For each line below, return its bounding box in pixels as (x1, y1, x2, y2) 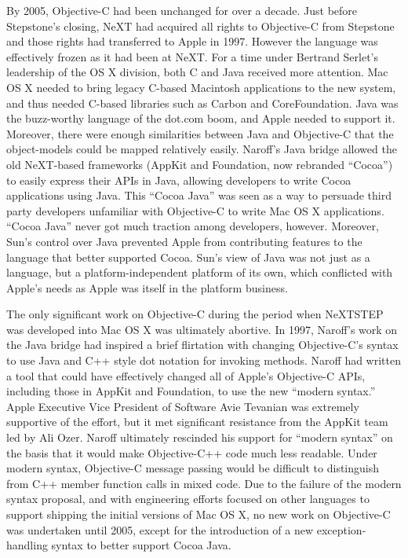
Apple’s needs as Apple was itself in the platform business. (6, 279, 288, 296)
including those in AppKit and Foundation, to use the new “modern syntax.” (6, 383, 376, 399)
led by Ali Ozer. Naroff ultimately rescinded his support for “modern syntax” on (6, 429, 393, 446)
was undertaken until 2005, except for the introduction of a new (6, 521, 314, 538)
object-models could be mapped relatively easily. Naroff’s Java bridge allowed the (6, 141, 397, 157)
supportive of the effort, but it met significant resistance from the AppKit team (6, 413, 388, 430)
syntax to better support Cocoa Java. (51, 537, 231, 553)
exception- (316, 521, 366, 538)
